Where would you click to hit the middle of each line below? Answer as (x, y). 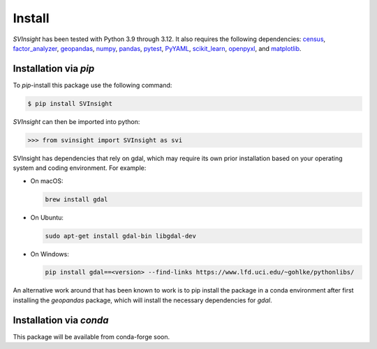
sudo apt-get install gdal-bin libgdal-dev (121, 236)
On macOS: (47, 180)
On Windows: (50, 254)
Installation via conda (61, 320)
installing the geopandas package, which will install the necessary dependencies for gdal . (142, 300)
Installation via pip (54, 69)
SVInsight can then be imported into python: (76, 121)
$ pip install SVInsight (70, 103)
